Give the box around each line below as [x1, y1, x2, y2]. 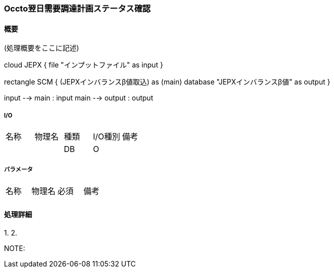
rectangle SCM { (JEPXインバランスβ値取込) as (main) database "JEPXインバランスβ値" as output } [4, 77, 330, 86]
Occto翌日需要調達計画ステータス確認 [4, 3, 151, 13]
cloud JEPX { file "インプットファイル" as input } [4, 60, 163, 69]
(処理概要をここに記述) [4, 43, 79, 52]
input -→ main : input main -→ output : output [4, 93, 153, 102]
